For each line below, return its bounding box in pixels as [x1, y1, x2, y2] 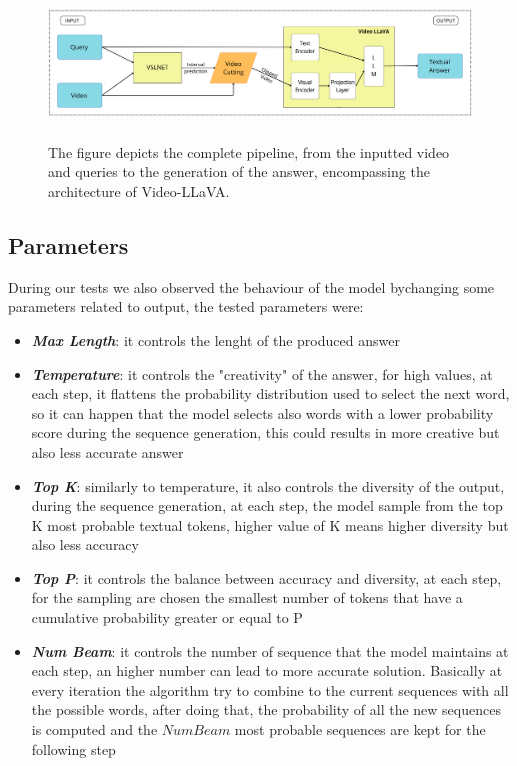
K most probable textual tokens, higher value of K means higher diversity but [31, 514, 509, 535]
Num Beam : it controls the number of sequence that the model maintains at [31, 640, 509, 661]
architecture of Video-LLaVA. [48, 180, 230, 201]
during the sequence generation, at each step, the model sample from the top [31, 495, 503, 516]
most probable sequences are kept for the [234, 719, 486, 740]
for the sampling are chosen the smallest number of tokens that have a [31, 587, 463, 608]
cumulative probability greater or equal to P [31, 607, 303, 628]
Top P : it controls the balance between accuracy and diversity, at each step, [31, 567, 502, 588]
